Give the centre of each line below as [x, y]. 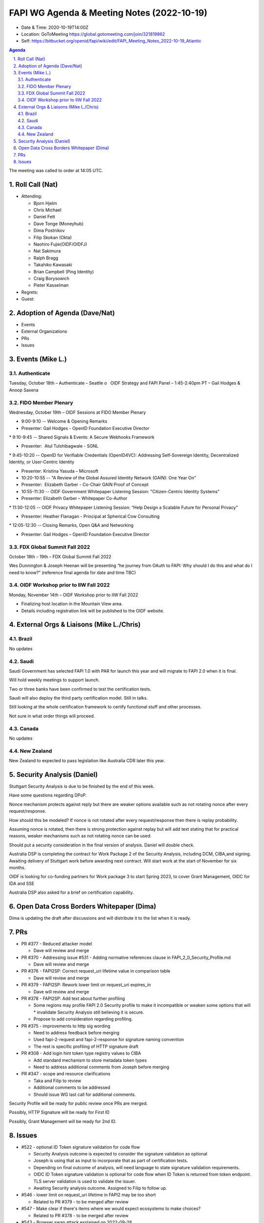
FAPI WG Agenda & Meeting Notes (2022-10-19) [108, 13]
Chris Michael [47, 210]
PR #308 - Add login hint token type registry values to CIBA [81, 1053]
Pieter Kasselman [51, 285]
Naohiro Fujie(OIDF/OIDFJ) [60, 244]
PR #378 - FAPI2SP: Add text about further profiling [73, 998]
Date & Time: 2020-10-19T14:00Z [55, 27]
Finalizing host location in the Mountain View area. [72, 604]
